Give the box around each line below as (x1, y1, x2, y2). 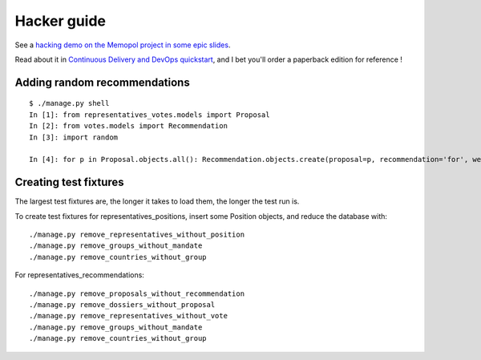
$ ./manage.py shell (29, 99, 110, 108)
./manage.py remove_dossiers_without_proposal (29, 300, 216, 309)
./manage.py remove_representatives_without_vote (29, 311, 228, 321)
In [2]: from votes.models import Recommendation (29, 121, 228, 131)
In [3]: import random (29, 132, 119, 142)
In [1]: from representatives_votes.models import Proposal (29, 110, 270, 119)
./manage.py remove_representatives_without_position (29, 229, 245, 239)
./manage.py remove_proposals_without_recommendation (29, 289, 245, 298)
